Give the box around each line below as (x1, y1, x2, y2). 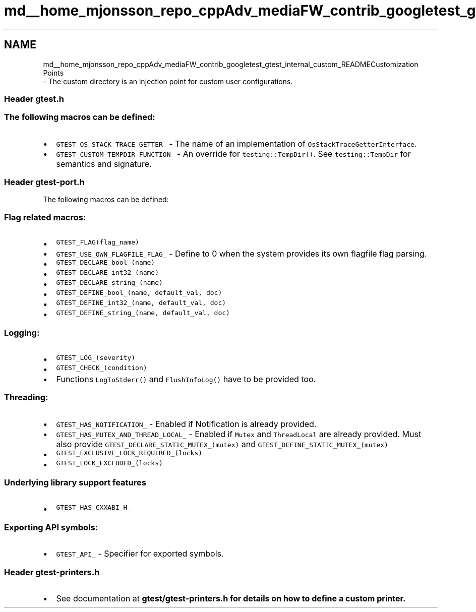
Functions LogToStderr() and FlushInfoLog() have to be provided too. (56, 374, 316, 384)
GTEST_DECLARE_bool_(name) (56, 259, 155, 267)
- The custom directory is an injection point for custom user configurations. (43, 77, 293, 86)
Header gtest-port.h (4, 177, 85, 188)
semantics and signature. (56, 158, 152, 169)
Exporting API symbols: (4, 522, 98, 532)
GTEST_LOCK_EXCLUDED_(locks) (56, 459, 163, 467)
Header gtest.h (4, 93, 64, 104)
